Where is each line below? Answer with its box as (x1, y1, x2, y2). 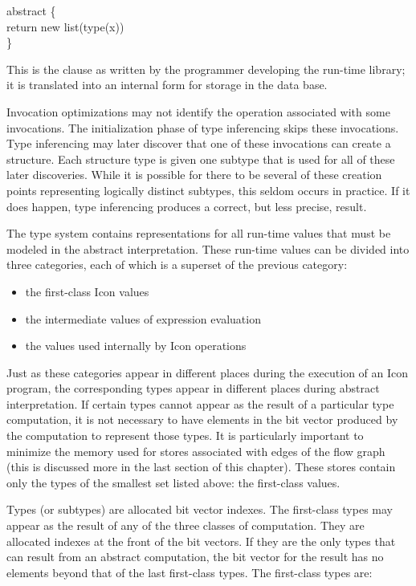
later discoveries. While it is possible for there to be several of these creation (6, 166, 382, 183)
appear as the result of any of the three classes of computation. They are (6, 517, 365, 534)
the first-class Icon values (25, 283, 149, 299)
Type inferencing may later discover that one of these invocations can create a (6, 135, 391, 152)
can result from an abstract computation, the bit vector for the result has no (6, 548, 384, 565)
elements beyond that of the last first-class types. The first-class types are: (6, 564, 373, 580)
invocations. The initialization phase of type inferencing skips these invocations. (6, 119, 399, 136)
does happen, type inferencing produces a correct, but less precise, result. (6, 197, 367, 214)
